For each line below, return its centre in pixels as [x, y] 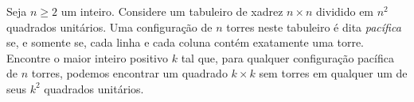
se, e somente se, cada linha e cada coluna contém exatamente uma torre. [185, 42]
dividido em [345, 11]
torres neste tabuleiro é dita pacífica [314, 26]
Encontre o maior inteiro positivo [88, 57]
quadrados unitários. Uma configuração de [109, 26]
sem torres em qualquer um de [333, 73]
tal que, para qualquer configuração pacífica [287, 57]
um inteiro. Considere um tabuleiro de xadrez [172, 11]
